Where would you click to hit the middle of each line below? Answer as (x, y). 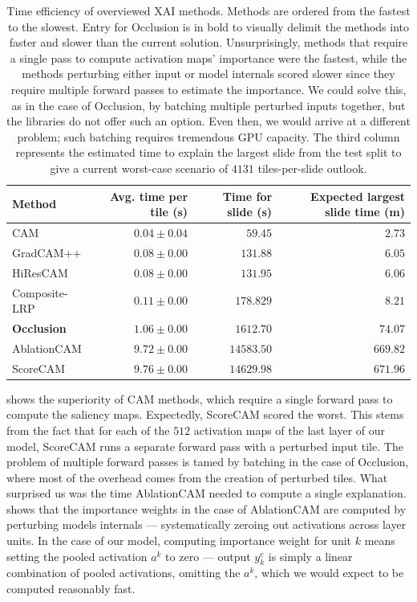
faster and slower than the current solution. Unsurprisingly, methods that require (208, 42)
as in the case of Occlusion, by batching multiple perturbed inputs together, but (208, 105)
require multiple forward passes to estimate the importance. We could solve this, (208, 89)
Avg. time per (149, 196)
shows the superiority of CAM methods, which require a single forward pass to (200, 398)
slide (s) (250, 212)
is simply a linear (310, 556)
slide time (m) (365, 212)
